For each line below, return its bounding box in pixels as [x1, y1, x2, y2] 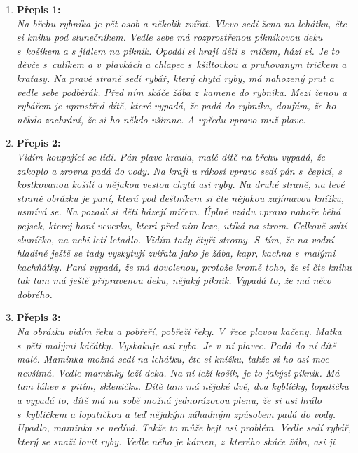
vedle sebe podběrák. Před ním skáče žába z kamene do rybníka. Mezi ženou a [16, 84, 347, 99]
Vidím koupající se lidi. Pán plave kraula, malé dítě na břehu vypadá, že [16, 149, 326, 163]
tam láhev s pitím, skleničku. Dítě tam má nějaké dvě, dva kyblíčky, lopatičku [16, 379, 349, 393]
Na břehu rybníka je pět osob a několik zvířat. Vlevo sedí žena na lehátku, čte [16, 15, 347, 30]
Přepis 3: [16, 310, 61, 325]
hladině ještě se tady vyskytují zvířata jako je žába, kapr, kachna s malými [16, 245, 336, 260]
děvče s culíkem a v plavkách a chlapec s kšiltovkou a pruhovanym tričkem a [16, 57, 347, 72]
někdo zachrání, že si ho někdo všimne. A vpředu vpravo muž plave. [16, 111, 306, 126]
